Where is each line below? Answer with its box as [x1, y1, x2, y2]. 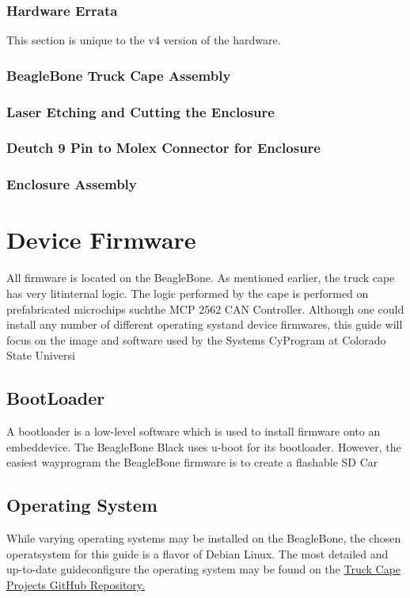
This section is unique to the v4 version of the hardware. [6, 32, 281, 48]
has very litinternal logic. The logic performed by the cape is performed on [6, 284, 369, 301]
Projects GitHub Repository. [6, 576, 145, 592]
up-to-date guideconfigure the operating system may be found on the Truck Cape [6, 561, 401, 577]
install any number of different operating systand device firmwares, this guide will [6, 316, 403, 333]
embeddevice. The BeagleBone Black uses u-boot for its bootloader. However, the [6, 438, 401, 455]
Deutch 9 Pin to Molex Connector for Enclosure [6, 138, 321, 158]
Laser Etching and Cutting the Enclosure [6, 101, 275, 121]
